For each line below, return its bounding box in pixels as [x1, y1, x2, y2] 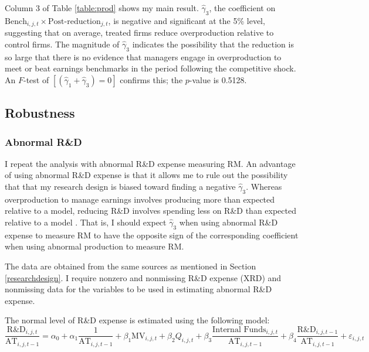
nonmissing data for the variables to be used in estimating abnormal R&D [5, 283, 272, 295]
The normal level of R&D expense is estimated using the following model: [5, 314, 270, 326]
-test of [23, 73, 49, 86]
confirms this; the [120, 73, 183, 86]
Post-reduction [48, 17, 101, 26]
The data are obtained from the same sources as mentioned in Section [5, 259, 256, 272]
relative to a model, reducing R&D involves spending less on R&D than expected [5, 204, 296, 217]
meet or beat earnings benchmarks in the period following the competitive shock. [5, 62, 296, 74]
